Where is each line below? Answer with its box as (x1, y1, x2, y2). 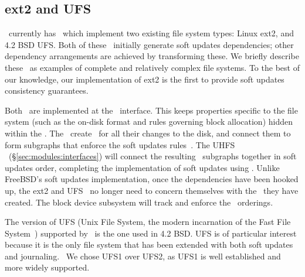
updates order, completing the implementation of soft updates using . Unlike (5, 161, 280, 173)
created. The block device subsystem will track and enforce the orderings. (5, 196, 273, 208)
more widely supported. (5, 261, 90, 273)
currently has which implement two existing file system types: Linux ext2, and (8, 27, 294, 39)
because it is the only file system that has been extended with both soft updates (5, 238, 293, 251)
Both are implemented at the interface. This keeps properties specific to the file (5, 104, 298, 116)
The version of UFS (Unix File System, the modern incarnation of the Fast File (5, 216, 291, 228)
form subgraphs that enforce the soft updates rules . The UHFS (5, 138, 235, 151)
